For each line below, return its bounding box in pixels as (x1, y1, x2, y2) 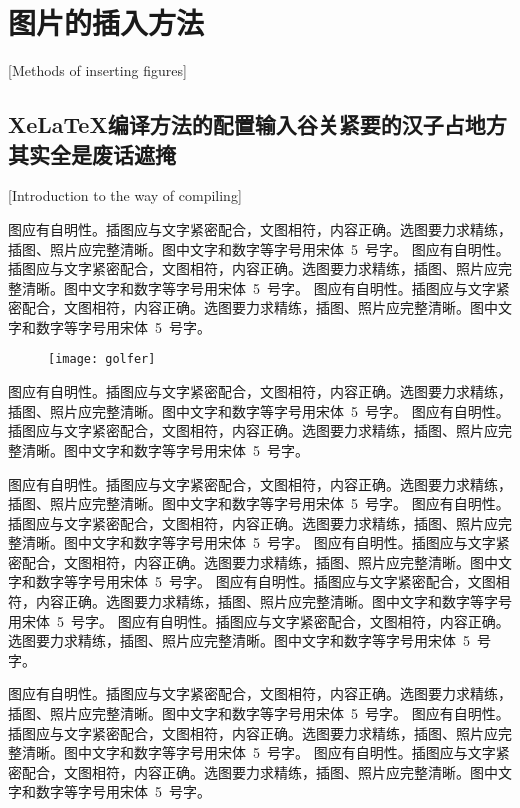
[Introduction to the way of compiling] (8, 185, 242, 206)
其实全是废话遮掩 (8, 138, 176, 169)
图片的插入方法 (8, 2, 205, 43)
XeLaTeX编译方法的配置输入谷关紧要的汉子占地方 (8, 109, 507, 140)
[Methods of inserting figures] (8, 60, 187, 81)
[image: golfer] (48, 352, 156, 367)
